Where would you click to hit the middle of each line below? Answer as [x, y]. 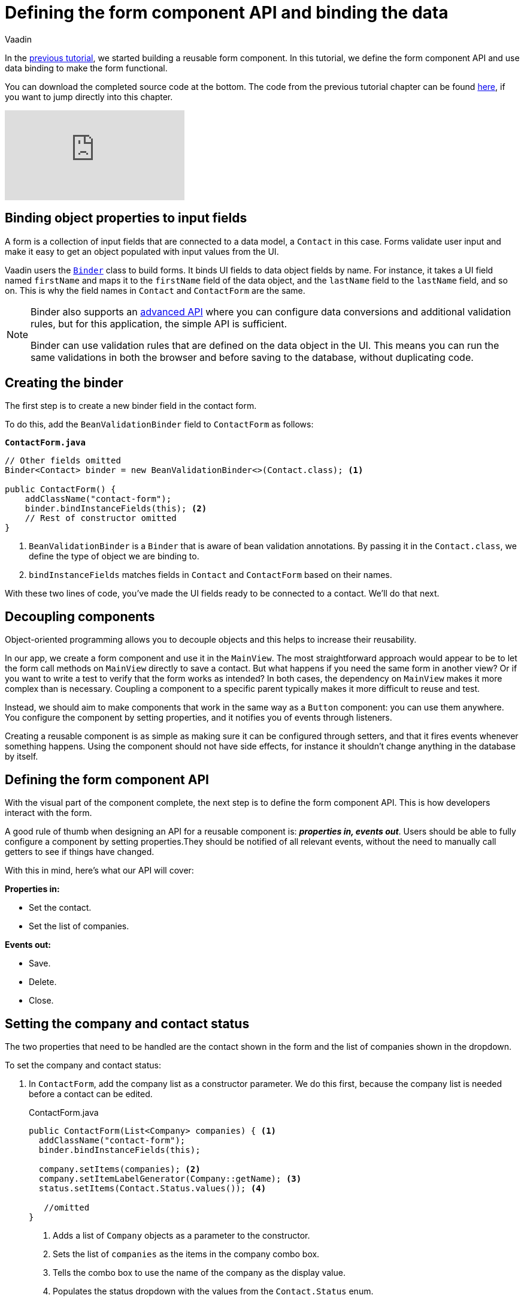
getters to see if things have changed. [80, 852]
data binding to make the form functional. [86, 68]
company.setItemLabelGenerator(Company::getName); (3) [170, 1178]
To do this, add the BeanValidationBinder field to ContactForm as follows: [159, 424]
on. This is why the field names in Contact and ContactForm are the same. [155, 290]
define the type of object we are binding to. [114, 556]
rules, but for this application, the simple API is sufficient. [159, 323]
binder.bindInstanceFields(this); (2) [116, 509]
